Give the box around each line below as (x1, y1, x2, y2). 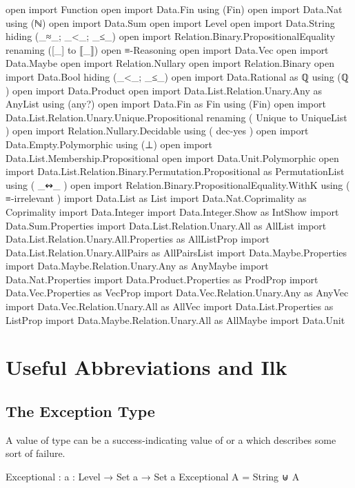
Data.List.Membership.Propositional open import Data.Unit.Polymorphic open (6, 150, 339, 165)
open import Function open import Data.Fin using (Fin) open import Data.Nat (6, 2, 343, 16)
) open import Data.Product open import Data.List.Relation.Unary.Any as (6, 83, 323, 97)
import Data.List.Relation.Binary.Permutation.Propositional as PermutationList (6, 164, 345, 179)
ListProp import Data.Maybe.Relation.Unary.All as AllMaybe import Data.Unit (6, 312, 345, 327)
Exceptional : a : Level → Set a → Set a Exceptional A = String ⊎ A (6, 469, 300, 484)
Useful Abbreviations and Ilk (6, 353, 287, 381)
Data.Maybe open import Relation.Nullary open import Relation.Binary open (6, 56, 335, 70)
